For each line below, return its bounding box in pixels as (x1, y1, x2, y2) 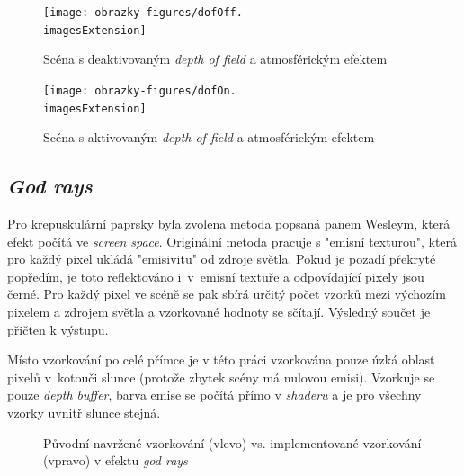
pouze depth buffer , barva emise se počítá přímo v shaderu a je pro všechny (7, 385, 422, 404)
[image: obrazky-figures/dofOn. (43, 84, 236, 97)
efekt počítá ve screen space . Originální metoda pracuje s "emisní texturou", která (7, 231, 458, 250)
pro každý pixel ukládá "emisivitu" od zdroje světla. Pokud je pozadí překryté (7, 249, 436, 268)
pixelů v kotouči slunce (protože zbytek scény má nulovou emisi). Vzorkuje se (7, 367, 435, 386)
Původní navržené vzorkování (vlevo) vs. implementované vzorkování (43, 433, 422, 452)
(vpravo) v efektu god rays (43, 451, 188, 470)
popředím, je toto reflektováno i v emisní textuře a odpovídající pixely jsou (7, 266, 424, 285)
